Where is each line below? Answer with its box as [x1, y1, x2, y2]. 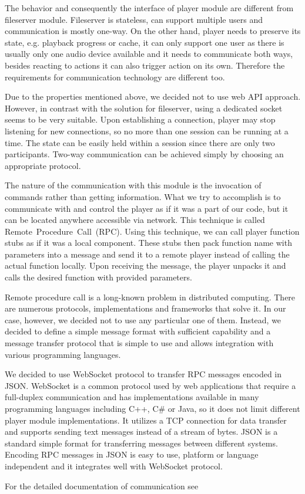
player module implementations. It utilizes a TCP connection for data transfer [5, 414, 287, 426]
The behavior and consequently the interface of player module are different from [5, 2, 294, 13]
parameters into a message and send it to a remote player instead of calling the [5, 248, 290, 260]
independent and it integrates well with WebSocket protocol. [5, 459, 223, 472]
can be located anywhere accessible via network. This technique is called [5, 214, 265, 226]
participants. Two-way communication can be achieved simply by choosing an [5, 148, 284, 160]
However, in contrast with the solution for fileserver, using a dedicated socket [5, 101, 283, 114]
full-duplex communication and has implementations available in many [5, 391, 259, 403]
